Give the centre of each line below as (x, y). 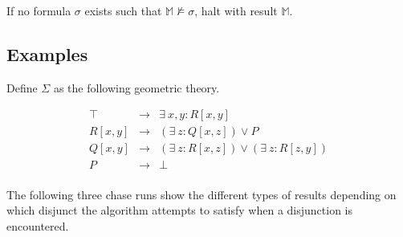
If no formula (39, 10)
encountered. (38, 225)
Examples (47, 53)
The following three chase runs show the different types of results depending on (201, 194)
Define (22, 87)
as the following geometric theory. (136, 87)
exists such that (123, 10)
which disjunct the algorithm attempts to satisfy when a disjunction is (180, 210)
